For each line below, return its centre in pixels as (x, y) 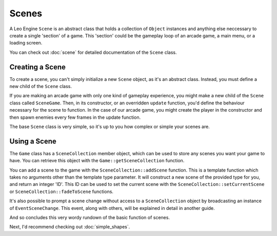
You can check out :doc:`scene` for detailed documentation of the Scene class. (93, 52)
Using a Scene (33, 141)
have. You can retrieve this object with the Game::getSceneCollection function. (97, 161)
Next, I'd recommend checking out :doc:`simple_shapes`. (70, 227)
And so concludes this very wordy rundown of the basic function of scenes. (90, 217)
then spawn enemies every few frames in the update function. (75, 117)
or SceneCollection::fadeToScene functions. (62, 191)
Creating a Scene (38, 67)
